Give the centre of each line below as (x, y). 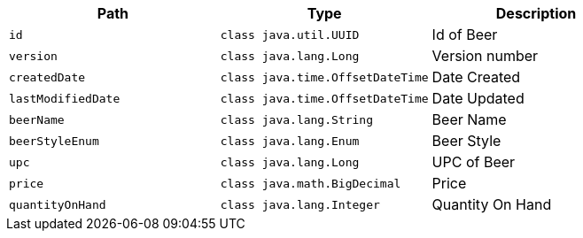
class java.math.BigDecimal (311, 183)
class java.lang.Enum (290, 141)
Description (536, 13)
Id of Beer (465, 35)
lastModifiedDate (65, 98)
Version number (485, 56)
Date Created (476, 77)
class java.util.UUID (290, 35)
